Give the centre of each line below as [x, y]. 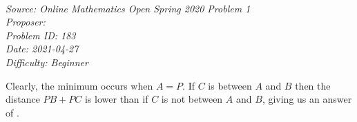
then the [313, 85]
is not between [192, 99]
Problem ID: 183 [41, 35]
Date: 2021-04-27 [42, 49]
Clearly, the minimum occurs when [79, 85]
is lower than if [116, 99]
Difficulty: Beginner [47, 62]
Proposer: [26, 22]
